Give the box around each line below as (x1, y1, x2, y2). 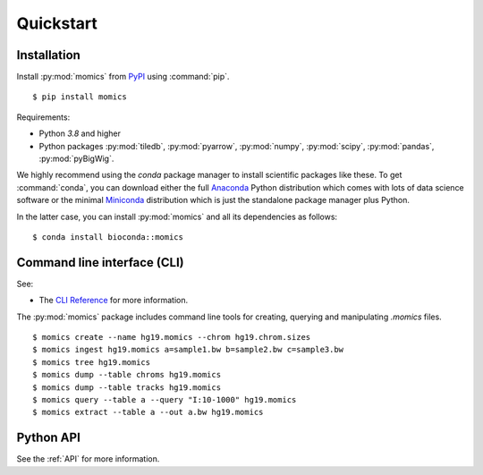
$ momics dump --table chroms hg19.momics (32, 369, 222, 380)
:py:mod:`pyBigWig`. (38, 153, 114, 165)
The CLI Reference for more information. (38, 295, 189, 306)
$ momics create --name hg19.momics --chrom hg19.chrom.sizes (32, 332, 311, 343)
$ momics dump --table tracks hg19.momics (32, 382, 222, 393)
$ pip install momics (32, 92, 127, 102)
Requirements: (16, 112, 71, 123)
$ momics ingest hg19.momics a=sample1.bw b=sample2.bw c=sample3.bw (32, 344, 344, 355)
